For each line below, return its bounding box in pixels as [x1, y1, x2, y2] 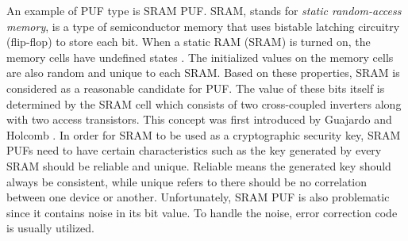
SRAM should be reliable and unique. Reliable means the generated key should [6, 157, 391, 174]
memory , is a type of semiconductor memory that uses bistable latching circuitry [6, 17, 400, 34]
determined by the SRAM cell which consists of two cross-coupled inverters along [6, 95, 402, 112]
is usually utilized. [6, 220, 95, 236]
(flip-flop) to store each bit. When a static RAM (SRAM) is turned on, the [6, 33, 371, 50]
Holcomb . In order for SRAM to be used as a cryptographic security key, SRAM [6, 126, 401, 143]
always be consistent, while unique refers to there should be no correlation [6, 173, 368, 189]
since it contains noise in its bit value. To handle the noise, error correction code [6, 204, 398, 220]
